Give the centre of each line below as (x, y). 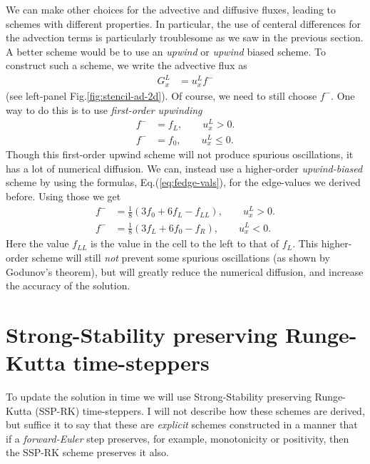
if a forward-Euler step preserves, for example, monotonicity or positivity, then (178, 438)
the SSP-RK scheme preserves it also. (88, 452)
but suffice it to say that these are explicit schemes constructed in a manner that (182, 424)
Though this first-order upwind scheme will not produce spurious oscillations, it (180, 154)
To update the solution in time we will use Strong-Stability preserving (159, 397)
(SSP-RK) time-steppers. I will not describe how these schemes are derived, (200, 410)
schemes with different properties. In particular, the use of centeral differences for (184, 23)
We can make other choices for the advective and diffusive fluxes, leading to (171, 9)
